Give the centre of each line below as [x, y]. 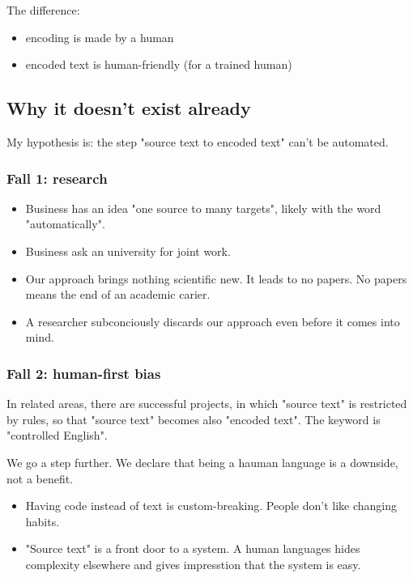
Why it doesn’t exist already [129, 108]
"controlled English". [57, 435]
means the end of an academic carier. [118, 294]
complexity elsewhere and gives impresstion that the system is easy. [193, 564]
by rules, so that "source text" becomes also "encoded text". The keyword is [194, 419]
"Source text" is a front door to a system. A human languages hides [193, 548]
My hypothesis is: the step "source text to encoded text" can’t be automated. [198, 141]
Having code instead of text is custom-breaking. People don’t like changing [211, 506]
